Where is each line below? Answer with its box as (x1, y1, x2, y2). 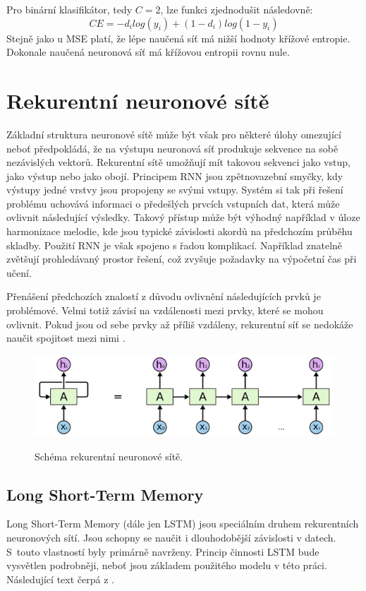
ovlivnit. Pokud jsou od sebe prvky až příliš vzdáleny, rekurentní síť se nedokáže (6, 316, 353, 331)
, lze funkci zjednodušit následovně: (160, 2, 313, 16)
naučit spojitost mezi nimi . (6, 330, 126, 345)
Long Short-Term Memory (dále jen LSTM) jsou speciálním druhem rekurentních (6, 516, 359, 531)
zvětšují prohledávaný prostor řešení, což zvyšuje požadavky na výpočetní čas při (6, 251, 357, 266)
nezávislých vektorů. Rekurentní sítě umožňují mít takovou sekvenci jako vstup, (6, 155, 350, 169)
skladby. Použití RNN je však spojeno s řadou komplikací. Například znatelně (6, 237, 343, 252)
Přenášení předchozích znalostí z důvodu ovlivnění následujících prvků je (6, 289, 321, 304)
